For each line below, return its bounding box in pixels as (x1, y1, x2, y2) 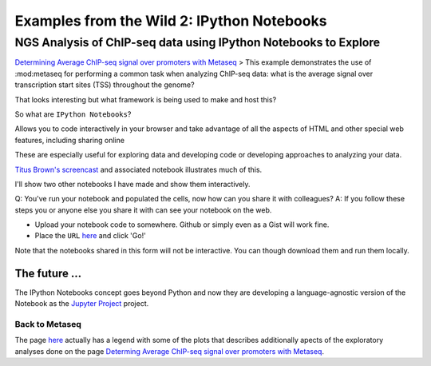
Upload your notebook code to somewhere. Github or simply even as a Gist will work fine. (34, 220, 330, 229)
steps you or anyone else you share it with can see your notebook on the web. (14, 205, 272, 215)
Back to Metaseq (14, 318, 81, 329)
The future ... (14, 266, 82, 280)
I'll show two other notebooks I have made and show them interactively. (14, 179, 251, 189)
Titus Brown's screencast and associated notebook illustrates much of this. (14, 165, 263, 174)
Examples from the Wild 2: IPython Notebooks (14, 12, 327, 30)
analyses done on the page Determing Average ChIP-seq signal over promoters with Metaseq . (14, 346, 325, 356)
